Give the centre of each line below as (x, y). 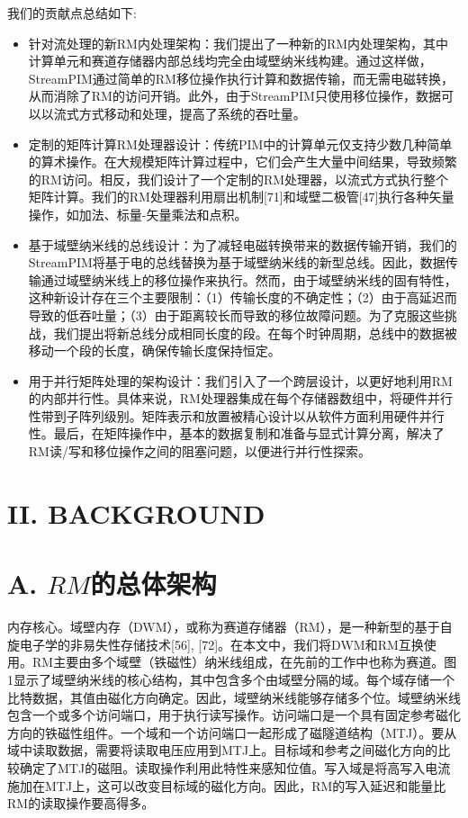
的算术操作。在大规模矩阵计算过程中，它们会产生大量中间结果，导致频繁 (243, 162)
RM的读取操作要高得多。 (81, 803)
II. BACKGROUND (136, 512)
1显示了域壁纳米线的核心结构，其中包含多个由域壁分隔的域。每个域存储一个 (231, 679)
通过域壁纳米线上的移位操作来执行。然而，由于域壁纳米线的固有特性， (249, 279)
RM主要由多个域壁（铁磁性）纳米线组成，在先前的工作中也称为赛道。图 (244, 662)
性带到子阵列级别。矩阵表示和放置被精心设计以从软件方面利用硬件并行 (236, 415)
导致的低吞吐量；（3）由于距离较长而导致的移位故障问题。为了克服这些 (236, 315)
